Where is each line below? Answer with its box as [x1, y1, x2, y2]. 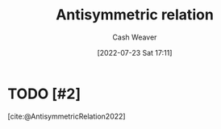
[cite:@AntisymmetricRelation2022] [7, 111, 126, 121]
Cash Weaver [112, 32, 157, 42]
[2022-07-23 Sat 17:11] [97, 48, 173, 57]
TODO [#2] [7, 85, 81, 102]
